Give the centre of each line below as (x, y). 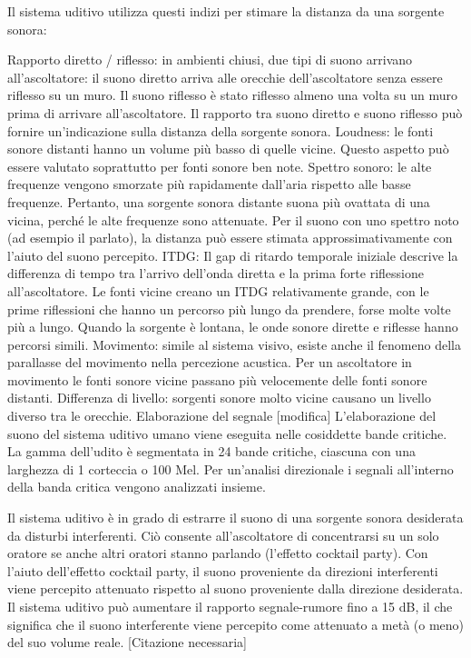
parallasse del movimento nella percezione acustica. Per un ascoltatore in (210, 362)
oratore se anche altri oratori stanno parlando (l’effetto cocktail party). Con (218, 553)
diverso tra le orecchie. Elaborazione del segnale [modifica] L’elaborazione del (222, 416)
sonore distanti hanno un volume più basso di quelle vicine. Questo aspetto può (228, 149)
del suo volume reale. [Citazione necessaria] (127, 642)
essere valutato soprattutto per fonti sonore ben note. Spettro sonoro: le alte (220, 166)
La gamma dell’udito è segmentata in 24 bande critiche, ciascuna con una (211, 451)
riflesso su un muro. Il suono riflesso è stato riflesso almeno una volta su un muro (232, 95)
